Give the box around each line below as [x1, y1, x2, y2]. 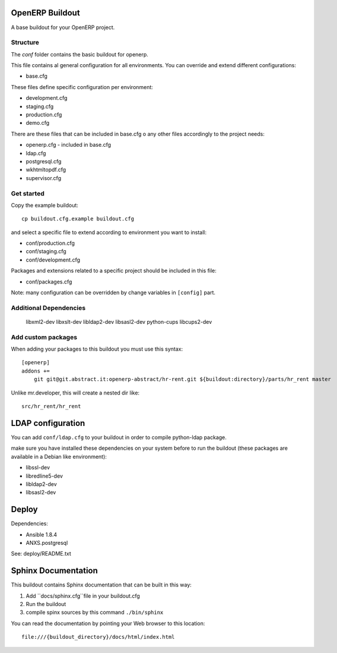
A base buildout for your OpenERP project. [11, 24, 115, 31]
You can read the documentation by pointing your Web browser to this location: [11, 620, 205, 627]
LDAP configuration [11, 418, 85, 428]
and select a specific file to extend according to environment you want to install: [11, 229, 207, 236]
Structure [11, 39, 40, 47]
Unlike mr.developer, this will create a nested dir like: [11, 389, 139, 396]
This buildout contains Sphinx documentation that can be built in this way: [11, 581, 192, 588]
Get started [11, 189, 44, 197]
